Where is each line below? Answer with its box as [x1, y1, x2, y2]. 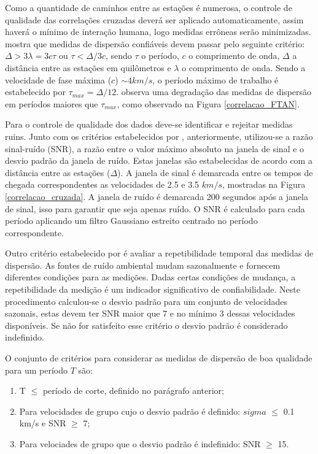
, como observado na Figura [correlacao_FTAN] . [117, 97, 300, 110]
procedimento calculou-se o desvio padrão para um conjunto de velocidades [5, 294, 288, 307]
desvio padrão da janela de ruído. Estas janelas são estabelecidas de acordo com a [5, 154, 312, 167]
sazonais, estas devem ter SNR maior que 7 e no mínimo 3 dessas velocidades [5, 307, 295, 320]
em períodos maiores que [5, 97, 98, 110]
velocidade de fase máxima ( [5, 73, 112, 86]
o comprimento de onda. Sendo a [182, 61, 306, 74]
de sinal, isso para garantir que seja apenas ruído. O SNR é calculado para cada [5, 202, 305, 215]
